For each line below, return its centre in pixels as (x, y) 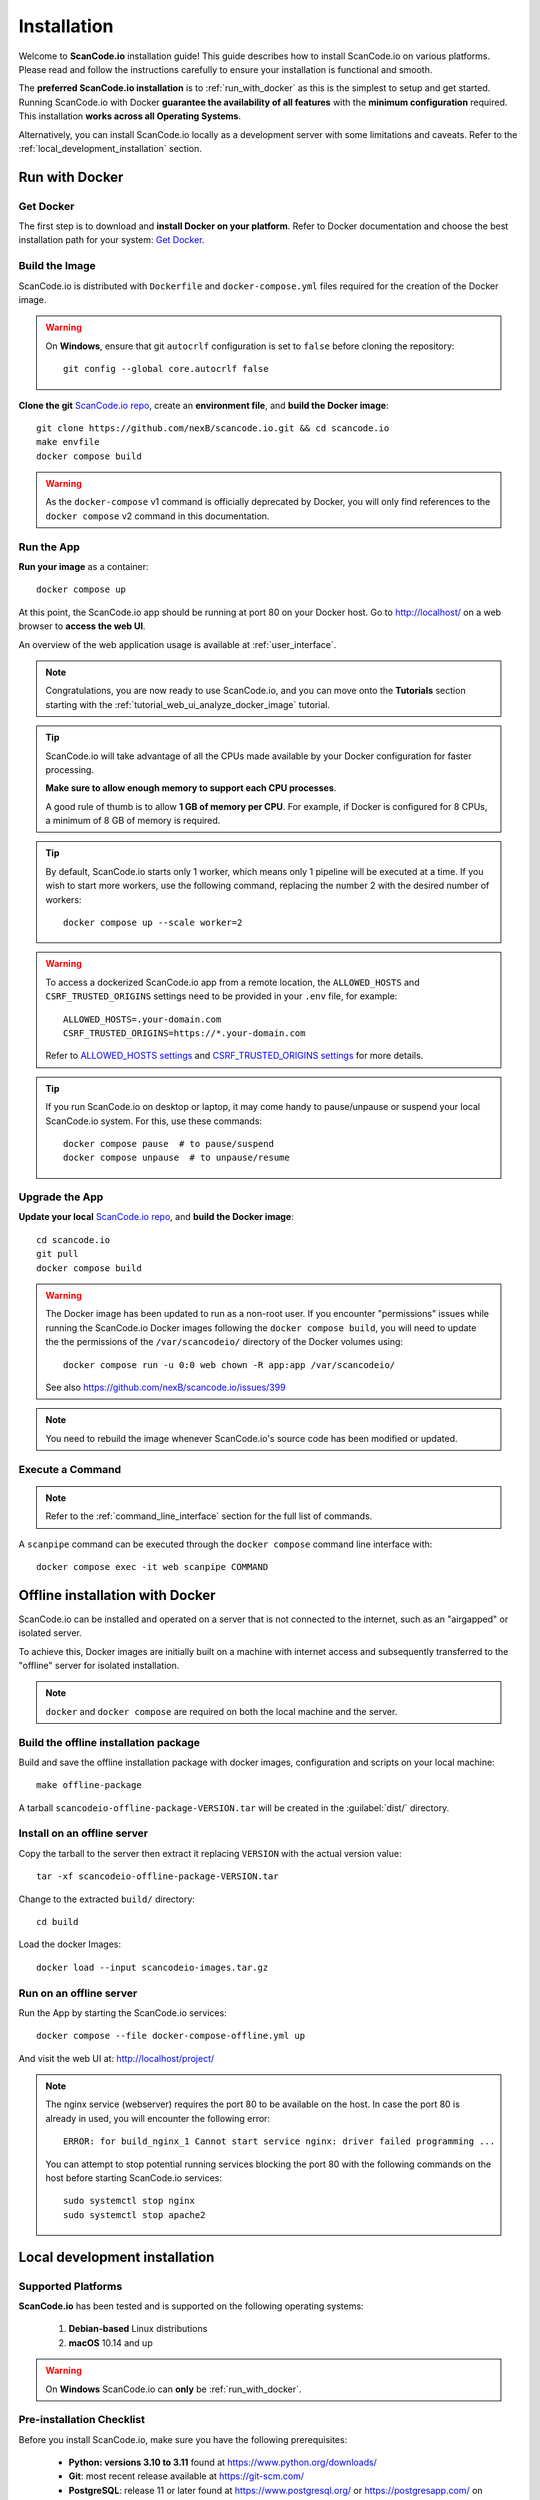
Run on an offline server (78, 1993)
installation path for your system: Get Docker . (111, 240)
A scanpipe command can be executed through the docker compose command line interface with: (225, 1544)
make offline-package (89, 1785)
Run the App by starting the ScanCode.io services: (122, 2012)
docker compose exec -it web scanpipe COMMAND (152, 1566)
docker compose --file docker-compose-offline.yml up (170, 2036)
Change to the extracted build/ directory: (106, 1899)
